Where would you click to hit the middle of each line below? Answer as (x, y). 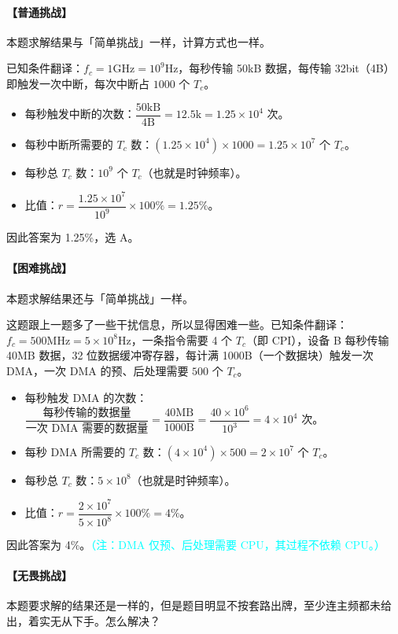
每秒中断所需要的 (69, 144)
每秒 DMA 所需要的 (75, 451)
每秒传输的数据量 (87, 413)
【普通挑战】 (39, 11)
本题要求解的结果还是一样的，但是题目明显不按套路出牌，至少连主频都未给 (199, 605)
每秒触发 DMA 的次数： (86, 397)
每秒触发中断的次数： (80, 114)
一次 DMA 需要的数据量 (87, 428)
